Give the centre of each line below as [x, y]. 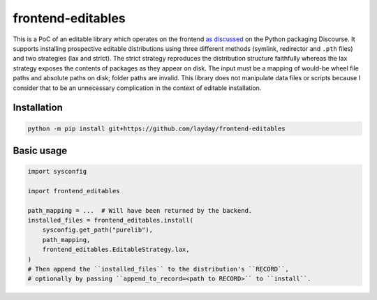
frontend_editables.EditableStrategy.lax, [116, 250]
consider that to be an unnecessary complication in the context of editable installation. [137, 88]
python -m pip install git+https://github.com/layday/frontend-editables [156, 128]
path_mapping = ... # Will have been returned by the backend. [140, 210]
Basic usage [40, 150]
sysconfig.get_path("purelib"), [98, 230]
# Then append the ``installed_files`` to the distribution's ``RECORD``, [158, 269]
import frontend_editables [74, 191]
